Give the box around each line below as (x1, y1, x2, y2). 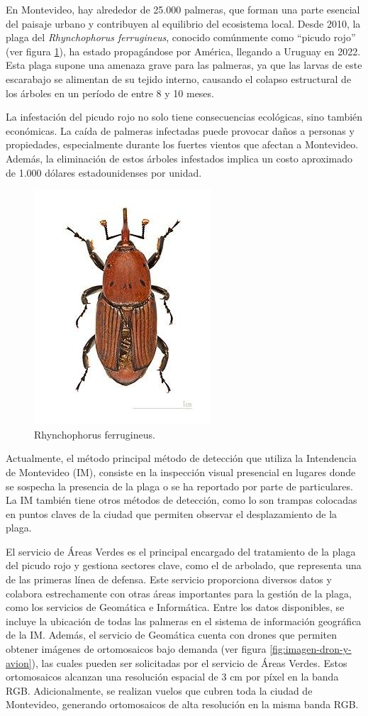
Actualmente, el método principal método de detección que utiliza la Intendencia (6, 451, 357, 466)
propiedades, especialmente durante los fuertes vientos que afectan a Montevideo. (6, 137, 359, 152)
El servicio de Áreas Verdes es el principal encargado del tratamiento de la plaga (6, 544, 356, 558)
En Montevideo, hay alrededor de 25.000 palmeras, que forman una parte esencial (6, 2, 360, 16)
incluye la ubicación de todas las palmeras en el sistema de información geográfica (6, 613, 362, 628)
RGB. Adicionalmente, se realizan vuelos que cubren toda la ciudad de (6, 683, 313, 698)
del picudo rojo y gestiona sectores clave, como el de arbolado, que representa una (6, 558, 362, 573)
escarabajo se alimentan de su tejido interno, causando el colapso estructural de (6, 71, 352, 86)
